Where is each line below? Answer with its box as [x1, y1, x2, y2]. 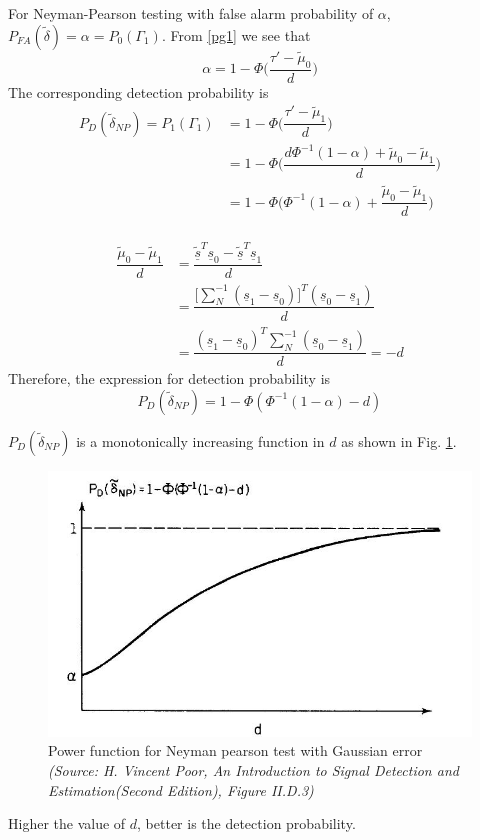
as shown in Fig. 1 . [341, 430, 457, 451]
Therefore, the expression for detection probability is [8, 368, 331, 389]
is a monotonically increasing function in [76, 430, 325, 451]
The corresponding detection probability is [8, 81, 269, 102]
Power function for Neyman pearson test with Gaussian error [48, 740, 423, 761]
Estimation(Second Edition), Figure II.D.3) [48, 779, 314, 800]
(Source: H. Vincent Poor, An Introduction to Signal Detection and [48, 759, 459, 780]
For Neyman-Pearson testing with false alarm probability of [8, 3, 374, 23]
